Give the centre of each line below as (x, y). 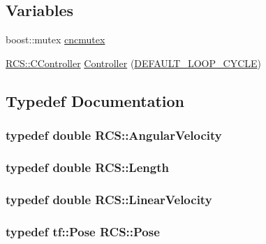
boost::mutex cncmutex (56, 40)
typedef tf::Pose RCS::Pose (83, 231)
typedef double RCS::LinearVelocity (109, 199)
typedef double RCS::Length (87, 167)
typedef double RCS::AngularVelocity (114, 135)
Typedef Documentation (95, 100)
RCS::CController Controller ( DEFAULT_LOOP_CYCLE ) (133, 63)
